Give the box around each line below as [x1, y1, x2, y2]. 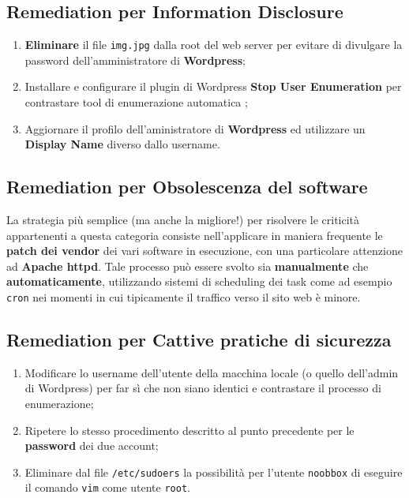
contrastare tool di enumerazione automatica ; [24, 94, 248, 110]
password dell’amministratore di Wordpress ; [24, 51, 246, 68]
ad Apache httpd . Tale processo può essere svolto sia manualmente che [6, 257, 369, 274]
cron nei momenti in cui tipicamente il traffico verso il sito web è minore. [6, 289, 361, 305]
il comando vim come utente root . [24, 479, 190, 496]
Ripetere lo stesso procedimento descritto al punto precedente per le [24, 421, 355, 438]
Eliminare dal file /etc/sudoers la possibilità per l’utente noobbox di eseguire [24, 463, 403, 480]
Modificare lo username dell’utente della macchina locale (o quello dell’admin [24, 364, 399, 380]
